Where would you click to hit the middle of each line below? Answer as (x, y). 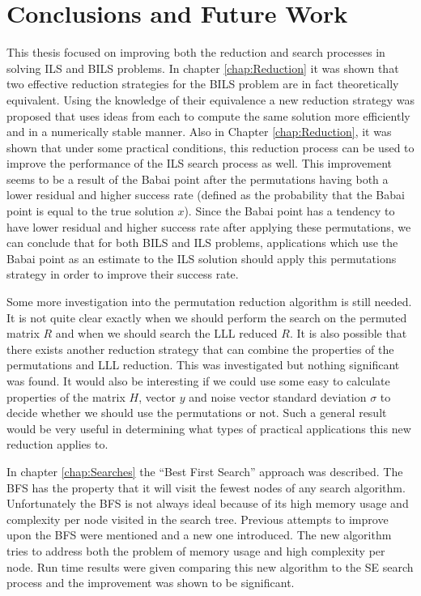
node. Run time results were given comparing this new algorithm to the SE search (210, 566)
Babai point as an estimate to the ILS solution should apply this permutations (202, 258)
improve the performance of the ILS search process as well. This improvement (199, 163)
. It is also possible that (348, 333)
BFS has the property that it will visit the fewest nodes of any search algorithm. (206, 487)
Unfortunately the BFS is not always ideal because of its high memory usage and (208, 503)
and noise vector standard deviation (278, 396)
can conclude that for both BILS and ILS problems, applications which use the (202, 243)
